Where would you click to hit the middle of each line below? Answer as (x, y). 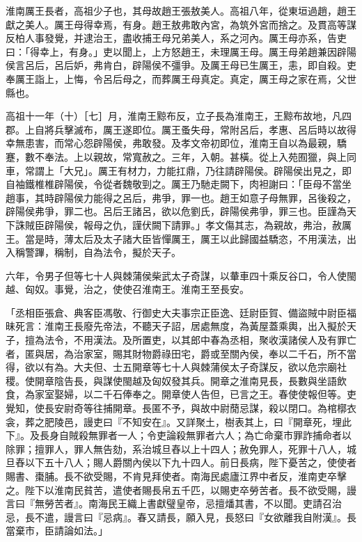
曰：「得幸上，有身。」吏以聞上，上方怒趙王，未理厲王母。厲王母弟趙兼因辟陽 (181, 51)
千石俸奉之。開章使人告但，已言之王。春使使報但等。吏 (229, 394)
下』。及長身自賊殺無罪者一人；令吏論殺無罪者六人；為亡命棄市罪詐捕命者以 (179, 435)
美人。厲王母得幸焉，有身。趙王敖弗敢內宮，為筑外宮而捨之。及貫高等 (186, 24)
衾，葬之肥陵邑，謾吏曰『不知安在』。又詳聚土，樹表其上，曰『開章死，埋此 (179, 421)
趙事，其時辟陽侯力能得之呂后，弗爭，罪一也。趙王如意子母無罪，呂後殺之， (181, 197)
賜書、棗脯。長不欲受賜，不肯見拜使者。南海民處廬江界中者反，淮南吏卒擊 (176, 476)
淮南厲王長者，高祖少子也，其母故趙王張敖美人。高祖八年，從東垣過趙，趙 (176, 10)
